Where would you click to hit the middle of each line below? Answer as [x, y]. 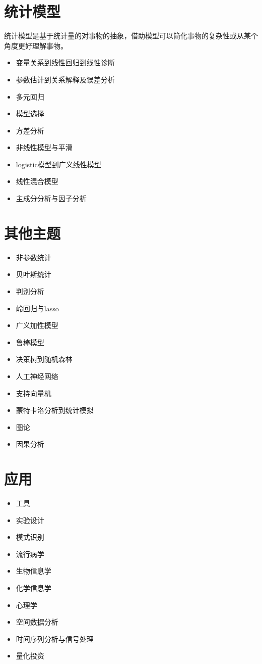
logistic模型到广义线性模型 [58, 164]
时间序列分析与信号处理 [55, 638]
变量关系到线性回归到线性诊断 [65, 62]
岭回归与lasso [37, 308]
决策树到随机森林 [44, 359]
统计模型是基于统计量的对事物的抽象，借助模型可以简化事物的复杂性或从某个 [131, 36]
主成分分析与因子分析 [51, 198]
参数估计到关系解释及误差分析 [65, 79]
